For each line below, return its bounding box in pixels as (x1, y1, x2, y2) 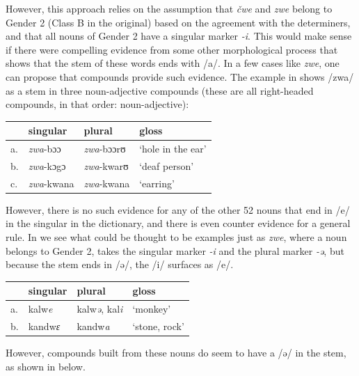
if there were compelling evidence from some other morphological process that (6, 42, 338, 56)
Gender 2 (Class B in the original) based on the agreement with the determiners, (6, 15, 351, 29)
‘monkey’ (132, 301, 171, 316)
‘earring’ (139, 175, 175, 190)
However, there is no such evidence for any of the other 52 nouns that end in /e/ (6, 202, 350, 217)
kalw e (28, 301, 53, 316)
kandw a (77, 319, 110, 334)
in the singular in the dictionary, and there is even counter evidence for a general (6, 216, 351, 230)
